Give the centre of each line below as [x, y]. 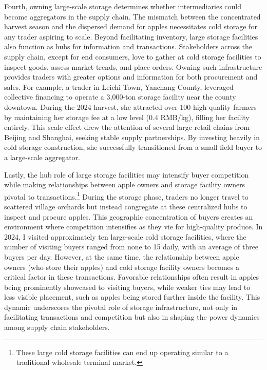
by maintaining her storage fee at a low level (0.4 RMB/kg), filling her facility [127, 117]
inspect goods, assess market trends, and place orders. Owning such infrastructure [133, 66]
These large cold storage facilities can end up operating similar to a [122, 352]
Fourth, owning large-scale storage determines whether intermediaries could [123, 6]
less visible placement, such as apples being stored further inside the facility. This [132, 297]
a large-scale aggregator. [42, 157]
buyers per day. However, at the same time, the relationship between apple [122, 256]
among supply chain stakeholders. [57, 327]
